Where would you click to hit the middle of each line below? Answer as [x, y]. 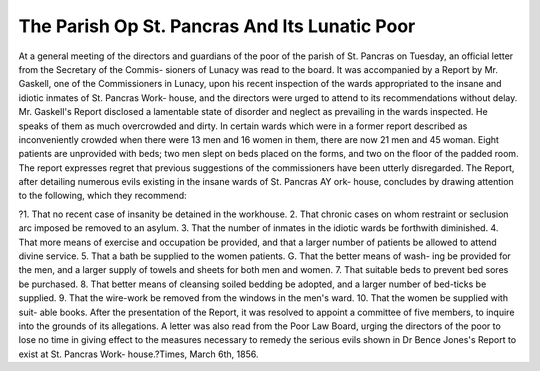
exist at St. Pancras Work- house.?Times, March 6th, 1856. [138, 354]
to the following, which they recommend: [102, 196]
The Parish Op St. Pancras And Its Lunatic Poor [217, 26]
